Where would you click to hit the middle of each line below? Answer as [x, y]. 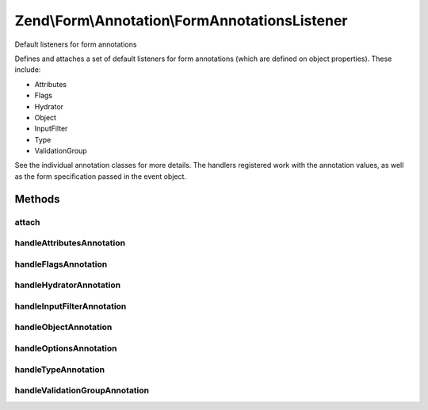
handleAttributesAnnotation [70, 243]
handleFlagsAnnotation [61, 264]
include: [28, 70]
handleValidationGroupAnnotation [82, 390]
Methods [37, 199]
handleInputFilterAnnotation [71, 306]
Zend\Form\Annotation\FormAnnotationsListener [181, 21]
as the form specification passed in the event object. [100, 176]
